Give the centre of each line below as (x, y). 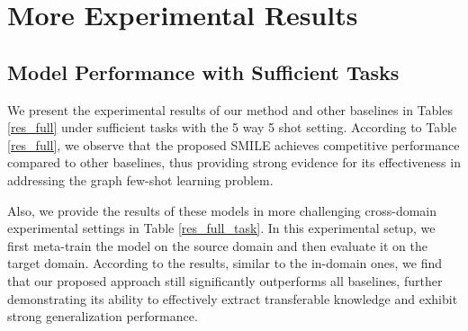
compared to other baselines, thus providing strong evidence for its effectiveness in (234, 162)
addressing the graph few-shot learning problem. (140, 179)
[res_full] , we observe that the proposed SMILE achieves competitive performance (234, 144)
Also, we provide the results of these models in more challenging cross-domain (222, 210)
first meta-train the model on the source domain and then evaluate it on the (217, 245)
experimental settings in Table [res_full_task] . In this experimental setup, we (221, 228)
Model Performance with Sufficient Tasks (203, 72)
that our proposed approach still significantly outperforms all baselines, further (225, 280)
